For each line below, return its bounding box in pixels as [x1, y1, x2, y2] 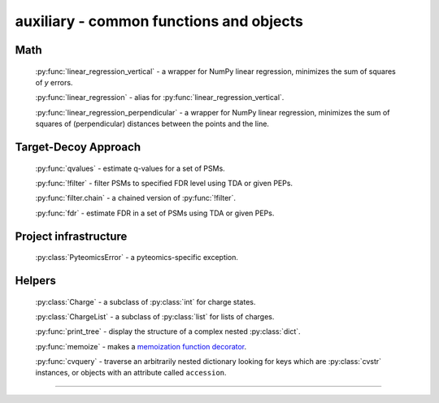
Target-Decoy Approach [15, 140, 141, 154]
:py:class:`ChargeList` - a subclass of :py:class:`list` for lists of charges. [35, 311, 275, 321]
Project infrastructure [15, 229, 128, 243]
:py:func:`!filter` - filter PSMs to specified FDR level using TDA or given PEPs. [35, 178, 293, 188]
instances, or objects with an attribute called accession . [35, 368, 227, 378]
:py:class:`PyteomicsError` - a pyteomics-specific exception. [35, 253, 239, 262]
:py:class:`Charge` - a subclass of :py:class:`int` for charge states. [35, 297, 256, 306]
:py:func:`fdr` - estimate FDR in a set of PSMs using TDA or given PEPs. [35, 208, 275, 218]
